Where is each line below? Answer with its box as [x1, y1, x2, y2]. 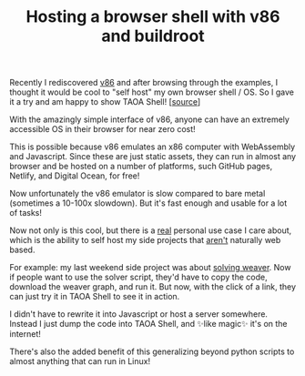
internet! [9, 329, 41, 340]
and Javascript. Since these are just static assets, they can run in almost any [9, 151, 297, 162]
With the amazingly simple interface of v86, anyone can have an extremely [9, 114, 290, 125]
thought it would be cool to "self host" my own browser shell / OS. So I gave [9, 86, 294, 97]
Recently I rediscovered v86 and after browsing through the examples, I [9, 77, 279, 88]
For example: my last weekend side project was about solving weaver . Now [9, 262, 291, 273]
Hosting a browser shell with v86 [25, 6, 280, 27]
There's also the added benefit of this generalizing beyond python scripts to [9, 346, 295, 357]
